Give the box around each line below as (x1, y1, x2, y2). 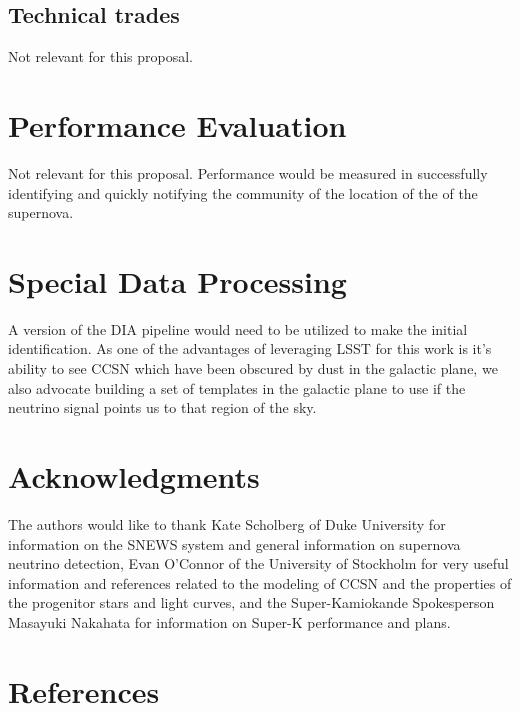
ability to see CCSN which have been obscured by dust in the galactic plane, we (8, 358, 498, 379)
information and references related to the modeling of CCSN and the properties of (8, 572, 512, 593)
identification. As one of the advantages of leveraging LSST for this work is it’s (8, 338, 492, 359)
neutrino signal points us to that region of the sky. (8, 397, 317, 418)
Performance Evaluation (8, 104, 347, 145)
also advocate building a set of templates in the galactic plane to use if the (8, 377, 466, 398)
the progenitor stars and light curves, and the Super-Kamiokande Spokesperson (8, 592, 495, 613)
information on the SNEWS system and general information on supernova (8, 533, 461, 554)
